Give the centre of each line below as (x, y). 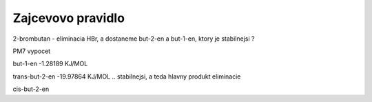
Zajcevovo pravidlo (69, 18)
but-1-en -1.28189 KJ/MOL (50, 64)
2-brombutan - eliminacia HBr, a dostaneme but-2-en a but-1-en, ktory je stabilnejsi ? (134, 39)
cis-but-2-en (31, 89)
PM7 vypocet (32, 51)
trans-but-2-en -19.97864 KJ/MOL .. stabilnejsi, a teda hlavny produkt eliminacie (127, 76)
